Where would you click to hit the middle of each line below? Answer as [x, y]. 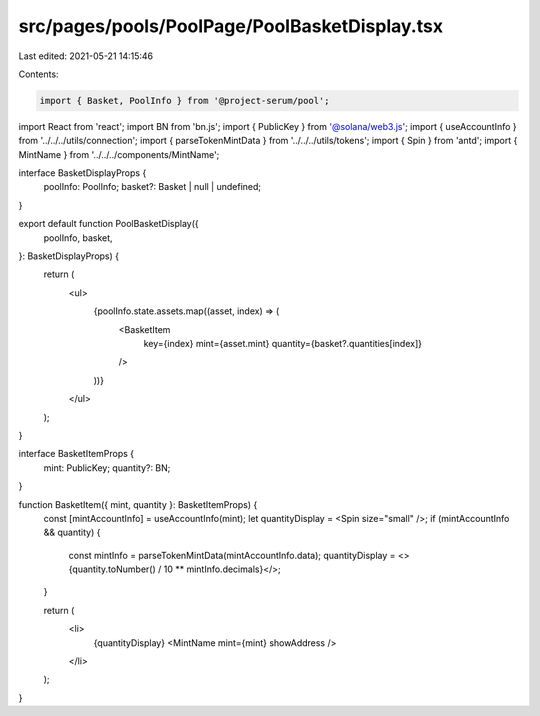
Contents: [38, 74]
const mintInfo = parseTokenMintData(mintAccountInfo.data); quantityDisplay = [232, 555]
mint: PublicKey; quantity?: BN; [107, 467]
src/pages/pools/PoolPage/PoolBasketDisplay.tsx [231, 26]
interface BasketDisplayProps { [82, 173]
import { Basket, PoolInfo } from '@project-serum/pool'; [184, 100]
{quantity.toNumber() [112, 569]
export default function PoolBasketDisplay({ [108, 224]
